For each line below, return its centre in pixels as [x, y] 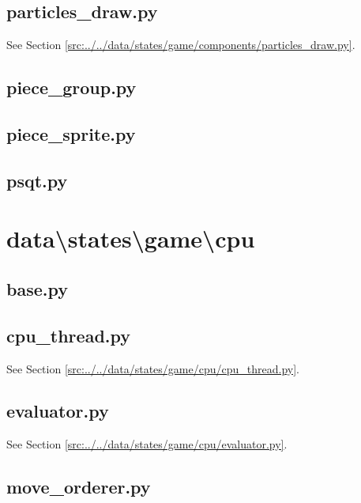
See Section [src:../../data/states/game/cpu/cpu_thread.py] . [153, 368]
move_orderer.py [79, 487]
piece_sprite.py [71, 133]
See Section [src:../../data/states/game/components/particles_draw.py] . [181, 45]
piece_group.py [71, 87]
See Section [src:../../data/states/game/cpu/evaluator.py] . [147, 444]
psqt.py [37, 180]
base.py [37, 288]
